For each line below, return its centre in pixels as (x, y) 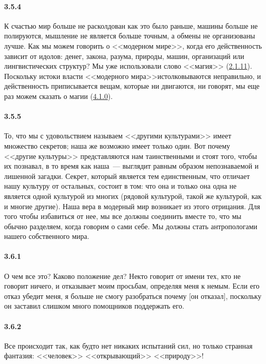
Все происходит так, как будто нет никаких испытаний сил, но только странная (128, 345)
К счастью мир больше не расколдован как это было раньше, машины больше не (131, 25)
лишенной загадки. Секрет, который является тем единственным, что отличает (127, 176)
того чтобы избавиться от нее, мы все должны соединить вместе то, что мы (123, 216)
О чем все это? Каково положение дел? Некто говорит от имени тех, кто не (122, 276)
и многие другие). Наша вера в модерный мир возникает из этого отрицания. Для (132, 206)
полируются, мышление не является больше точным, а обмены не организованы (130, 36)
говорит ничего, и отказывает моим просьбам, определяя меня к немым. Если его (132, 286)
